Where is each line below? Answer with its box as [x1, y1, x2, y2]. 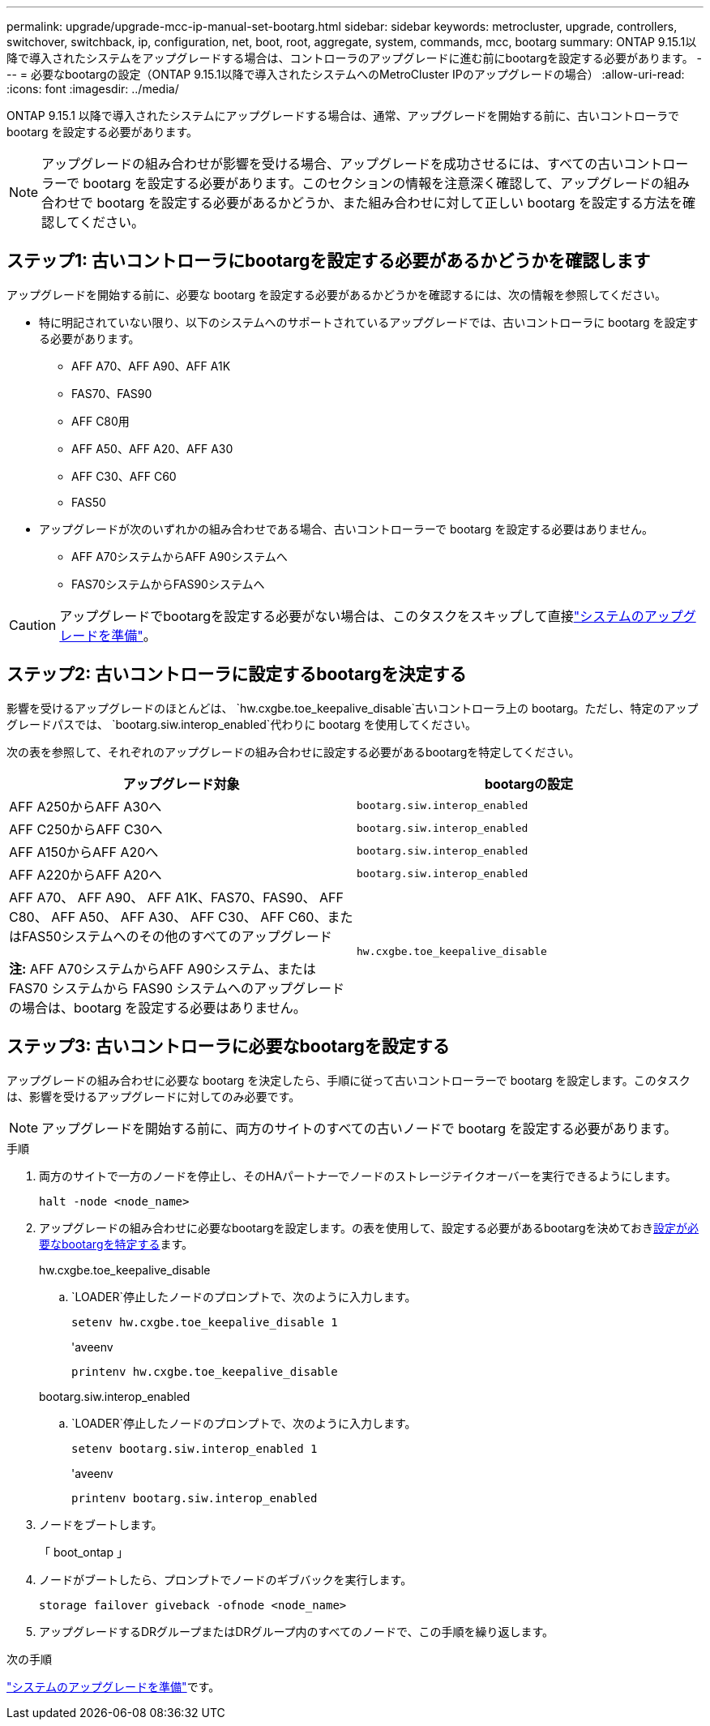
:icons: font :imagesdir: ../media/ [6, 82, 179, 96]
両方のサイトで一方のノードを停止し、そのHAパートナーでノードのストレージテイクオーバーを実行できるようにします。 [39, 1168, 677, 1183]
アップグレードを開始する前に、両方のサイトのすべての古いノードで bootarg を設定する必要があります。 [41, 1120, 678, 1137]
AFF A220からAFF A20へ [9, 866, 162, 883]
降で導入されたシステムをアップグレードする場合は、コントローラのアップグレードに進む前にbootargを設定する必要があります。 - [6, 51, 703, 65]
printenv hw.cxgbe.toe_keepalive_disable [71, 1364, 338, 1378]
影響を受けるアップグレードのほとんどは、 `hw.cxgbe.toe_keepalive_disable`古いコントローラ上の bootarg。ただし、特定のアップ [6, 700, 699, 715]
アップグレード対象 [122, 775, 240, 792]
